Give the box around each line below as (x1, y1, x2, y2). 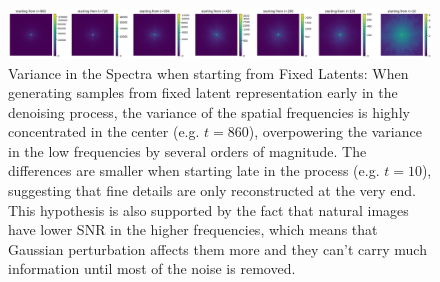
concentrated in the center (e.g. (8, 121, 200, 142)
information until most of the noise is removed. (8, 258, 296, 279)
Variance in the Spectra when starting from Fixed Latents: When (8, 62, 409, 83)
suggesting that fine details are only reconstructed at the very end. (8, 180, 417, 201)
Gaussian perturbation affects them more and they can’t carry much (8, 238, 427, 259)
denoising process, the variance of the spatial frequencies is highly (8, 101, 410, 122)
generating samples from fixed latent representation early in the (8, 82, 398, 103)
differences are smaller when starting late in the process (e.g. (8, 160, 380, 181)
